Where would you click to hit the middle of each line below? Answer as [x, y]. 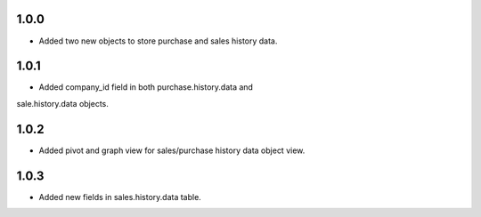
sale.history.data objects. [62, 103]
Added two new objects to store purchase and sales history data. [158, 41]
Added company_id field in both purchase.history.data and [146, 87]
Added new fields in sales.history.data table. [120, 197]
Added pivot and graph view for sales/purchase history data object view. [172, 150]
